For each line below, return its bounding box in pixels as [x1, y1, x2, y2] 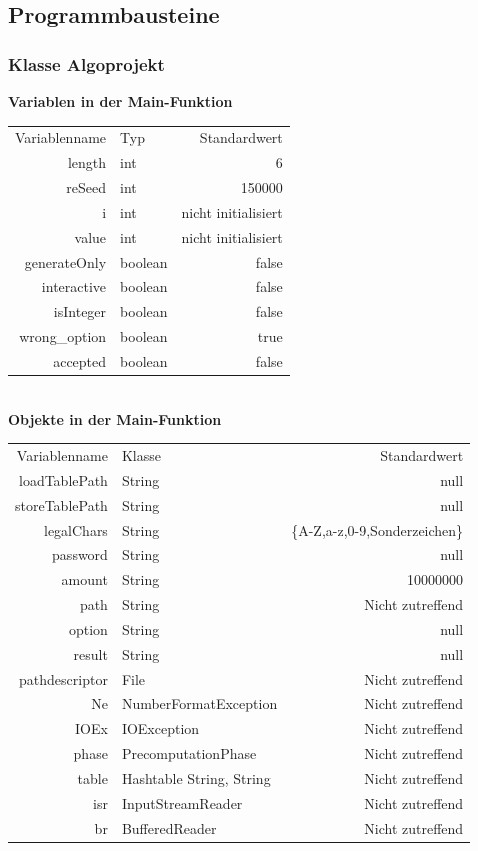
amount [61, 569, 108, 590]
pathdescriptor [19, 668, 108, 689]
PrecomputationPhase [121, 743, 257, 764]
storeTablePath [15, 494, 108, 515]
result [73, 643, 108, 664]
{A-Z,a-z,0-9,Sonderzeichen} [291, 519, 464, 540]
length [67, 152, 107, 173]
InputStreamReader [121, 792, 243, 813]
